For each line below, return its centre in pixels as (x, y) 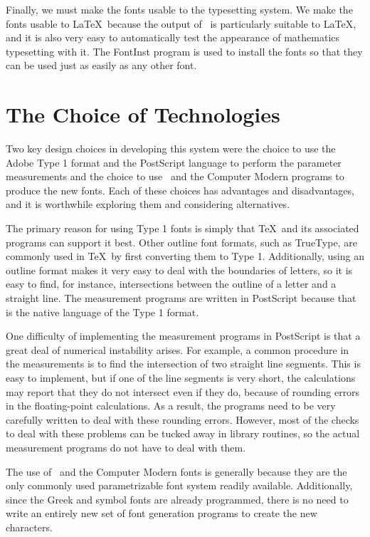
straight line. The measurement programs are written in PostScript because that (181, 298)
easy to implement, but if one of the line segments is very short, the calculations (181, 377)
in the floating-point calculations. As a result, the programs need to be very (171, 406)
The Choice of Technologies (143, 114)
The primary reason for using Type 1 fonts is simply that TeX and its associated (183, 228)
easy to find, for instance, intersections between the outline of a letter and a (171, 284)
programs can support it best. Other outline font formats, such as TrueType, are (181, 242)
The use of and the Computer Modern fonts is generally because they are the (176, 471)
